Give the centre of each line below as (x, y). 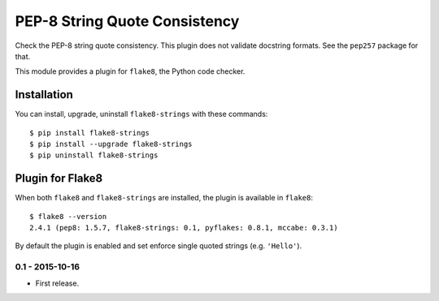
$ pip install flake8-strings (90, 133)
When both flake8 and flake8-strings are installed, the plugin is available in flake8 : (164, 198)
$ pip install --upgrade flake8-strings (111, 144)
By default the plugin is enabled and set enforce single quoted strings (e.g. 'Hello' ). (159, 246)
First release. (57, 283)
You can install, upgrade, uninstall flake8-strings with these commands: (141, 114)
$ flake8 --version (68, 216)
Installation (44, 95)
